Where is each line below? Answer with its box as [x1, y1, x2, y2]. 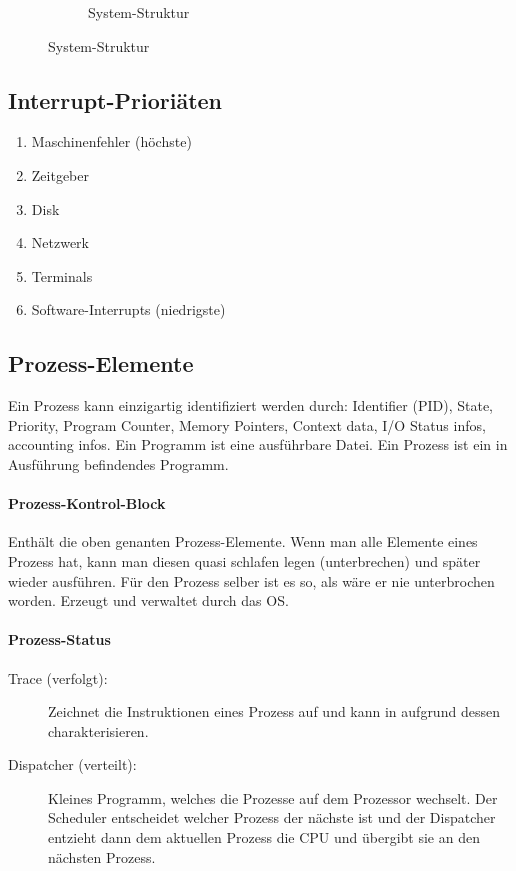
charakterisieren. [48, 720, 149, 741]
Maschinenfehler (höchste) [31, 131, 192, 152]
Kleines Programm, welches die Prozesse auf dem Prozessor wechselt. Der [48, 787, 498, 808]
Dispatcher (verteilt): [8, 754, 137, 775]
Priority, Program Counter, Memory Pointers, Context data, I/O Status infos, [8, 414, 486, 435]
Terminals [31, 265, 93, 286]
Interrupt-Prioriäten [8, 84, 223, 115]
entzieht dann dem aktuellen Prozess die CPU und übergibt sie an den [48, 827, 480, 848]
